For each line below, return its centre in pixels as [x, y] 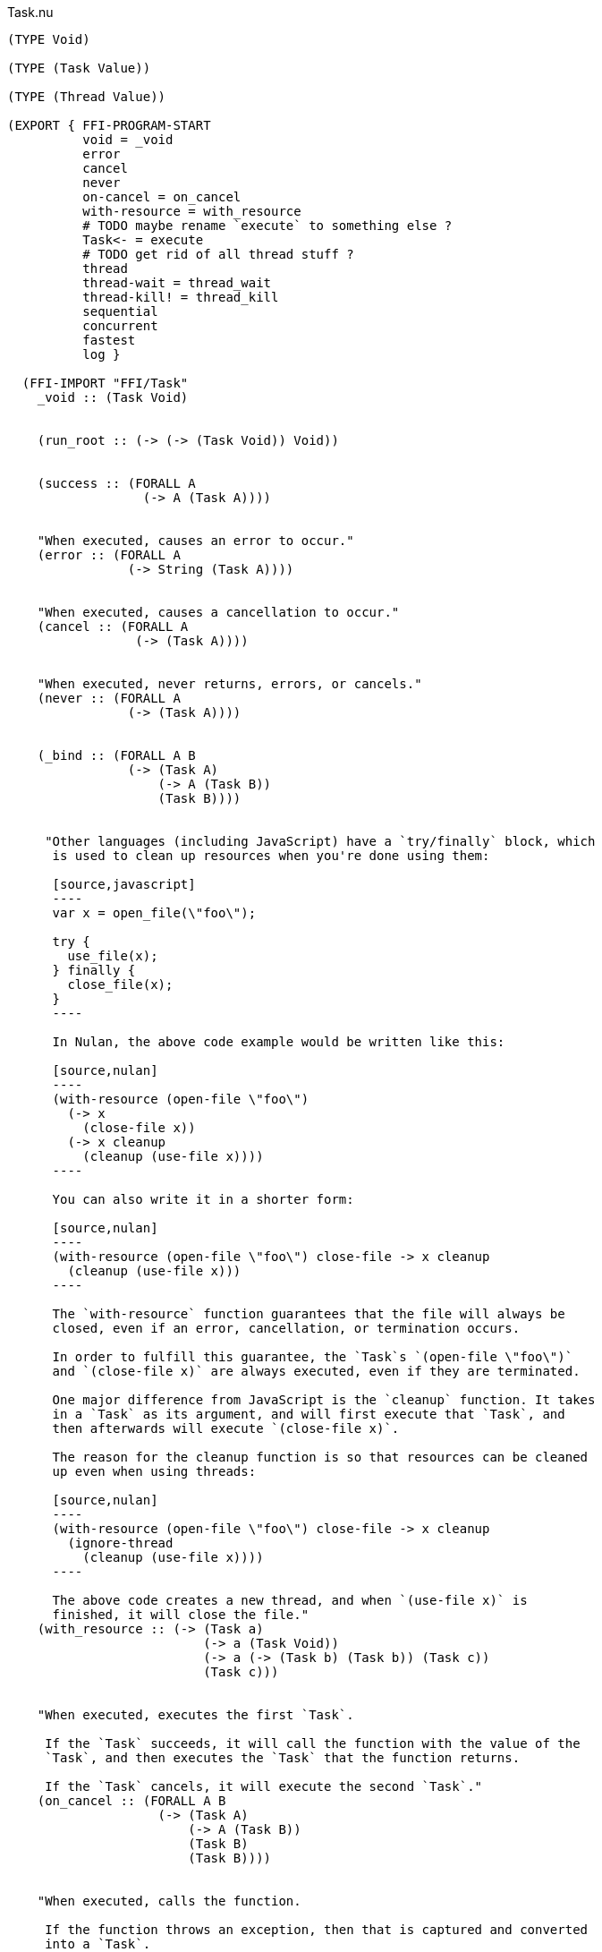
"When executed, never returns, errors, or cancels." [229, 684]
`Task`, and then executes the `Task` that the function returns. [283, 1758]
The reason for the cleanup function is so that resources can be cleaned [320, 1457]
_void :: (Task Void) [113, 397]
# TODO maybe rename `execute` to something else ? [267, 226]
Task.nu [30, 12]
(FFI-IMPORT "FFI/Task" [105, 383]
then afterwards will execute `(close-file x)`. [226, 1428]
